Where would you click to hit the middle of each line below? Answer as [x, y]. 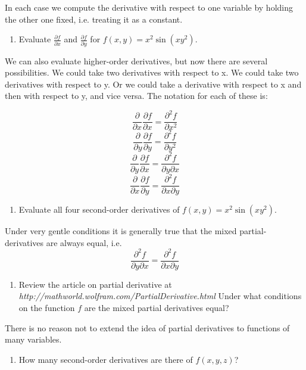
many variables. [33, 339]
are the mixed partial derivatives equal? [157, 308]
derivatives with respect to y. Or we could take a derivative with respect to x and [153, 84]
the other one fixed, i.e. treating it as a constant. [94, 19]
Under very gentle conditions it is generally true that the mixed [121, 231]
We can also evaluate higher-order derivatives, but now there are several [136, 60]
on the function [47, 308]
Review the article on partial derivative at [95, 284]
